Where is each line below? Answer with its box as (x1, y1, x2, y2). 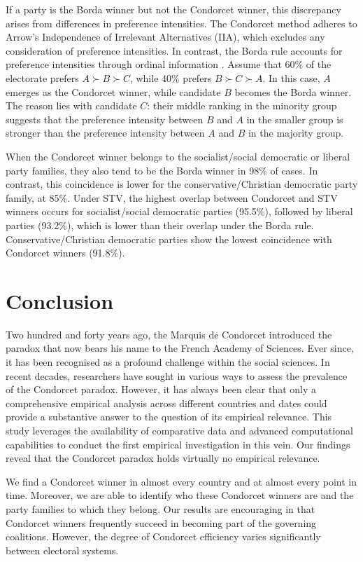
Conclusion (6, 286, 114, 315)
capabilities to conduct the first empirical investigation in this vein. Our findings (6, 437, 350, 451)
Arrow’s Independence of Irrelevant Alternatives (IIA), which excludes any (6, 29, 325, 44)
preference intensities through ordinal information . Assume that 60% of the (6, 57, 332, 71)
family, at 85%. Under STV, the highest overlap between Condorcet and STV (6, 190, 338, 205)
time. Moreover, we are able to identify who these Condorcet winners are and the (6, 488, 354, 502)
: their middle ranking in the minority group (147, 98, 337, 113)
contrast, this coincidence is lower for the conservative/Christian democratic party (6, 177, 358, 191)
